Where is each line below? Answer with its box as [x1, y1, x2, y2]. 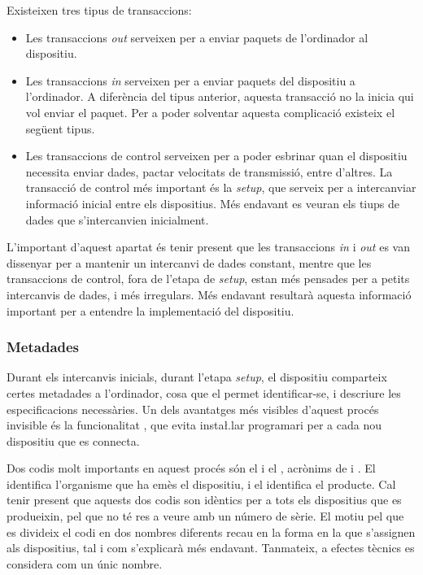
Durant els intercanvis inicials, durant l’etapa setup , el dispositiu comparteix [7, 368, 387, 386]
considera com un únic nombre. [7, 555, 163, 572]
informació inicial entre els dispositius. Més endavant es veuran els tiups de [25, 194, 400, 211]
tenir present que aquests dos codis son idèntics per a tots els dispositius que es [7, 491, 402, 508]
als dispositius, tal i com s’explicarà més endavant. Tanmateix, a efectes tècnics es [7, 539, 415, 556]
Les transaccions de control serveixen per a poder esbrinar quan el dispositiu [25, 147, 408, 164]
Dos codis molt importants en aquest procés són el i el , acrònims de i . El [7, 460, 376, 477]
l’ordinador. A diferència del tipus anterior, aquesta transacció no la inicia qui [25, 88, 414, 105]
